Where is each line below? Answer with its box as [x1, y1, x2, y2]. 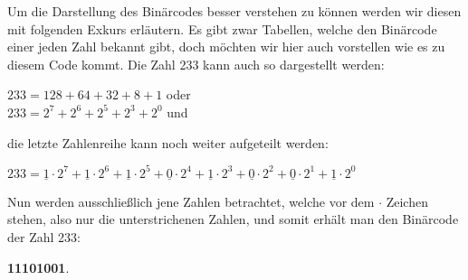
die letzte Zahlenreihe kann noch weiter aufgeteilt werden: [7, 133, 329, 152]
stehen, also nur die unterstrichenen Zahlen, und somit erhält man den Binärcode [7, 210, 459, 229]
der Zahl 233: [7, 228, 81, 247]
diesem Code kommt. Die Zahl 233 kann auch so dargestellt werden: [7, 54, 385, 73]
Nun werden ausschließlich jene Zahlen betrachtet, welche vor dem [7, 191, 375, 210]
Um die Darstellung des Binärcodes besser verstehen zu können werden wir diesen [7, 2, 462, 20]
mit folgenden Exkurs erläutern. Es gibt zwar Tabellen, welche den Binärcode [7, 19, 437, 38]
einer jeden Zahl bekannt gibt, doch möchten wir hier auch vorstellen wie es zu [7, 37, 445, 56]
